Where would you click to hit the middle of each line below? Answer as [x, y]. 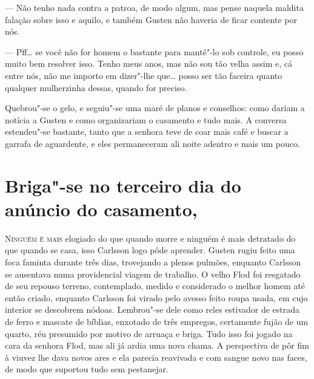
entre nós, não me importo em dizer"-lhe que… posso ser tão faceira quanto [144, 75]
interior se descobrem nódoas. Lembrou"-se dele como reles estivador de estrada [152, 309]
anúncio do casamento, [101, 209]
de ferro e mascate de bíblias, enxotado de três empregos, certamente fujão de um [157, 321]
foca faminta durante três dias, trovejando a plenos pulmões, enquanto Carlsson [153, 262]
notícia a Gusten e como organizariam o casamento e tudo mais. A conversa [146, 119]
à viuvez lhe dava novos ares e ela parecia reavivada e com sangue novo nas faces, [156, 357]
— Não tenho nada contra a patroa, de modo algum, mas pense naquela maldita [154, 7]
